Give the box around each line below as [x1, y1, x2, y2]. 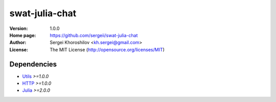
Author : [9, 40, 27, 46]
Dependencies [9, 60, 57, 69]
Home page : [9, 32, 36, 38]
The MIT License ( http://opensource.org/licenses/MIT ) [50, 46, 165, 53]
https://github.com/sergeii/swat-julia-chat [50, 32, 138, 38]
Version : [9, 25, 28, 31]
